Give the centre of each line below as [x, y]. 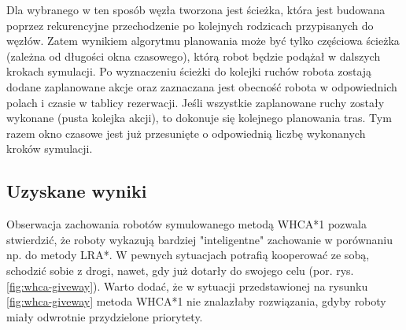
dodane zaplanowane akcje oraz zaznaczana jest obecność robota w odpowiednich [202, 86]
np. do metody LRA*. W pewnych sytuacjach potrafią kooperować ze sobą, [188, 255]
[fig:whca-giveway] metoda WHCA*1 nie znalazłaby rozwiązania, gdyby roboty [196, 301]
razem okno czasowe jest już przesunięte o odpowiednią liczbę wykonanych [186, 133]
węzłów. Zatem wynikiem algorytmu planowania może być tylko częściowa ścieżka [203, 41]
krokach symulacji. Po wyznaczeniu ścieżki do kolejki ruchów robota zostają [189, 71]
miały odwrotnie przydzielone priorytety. [105, 316]
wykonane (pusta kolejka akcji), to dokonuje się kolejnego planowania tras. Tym [199, 118]
